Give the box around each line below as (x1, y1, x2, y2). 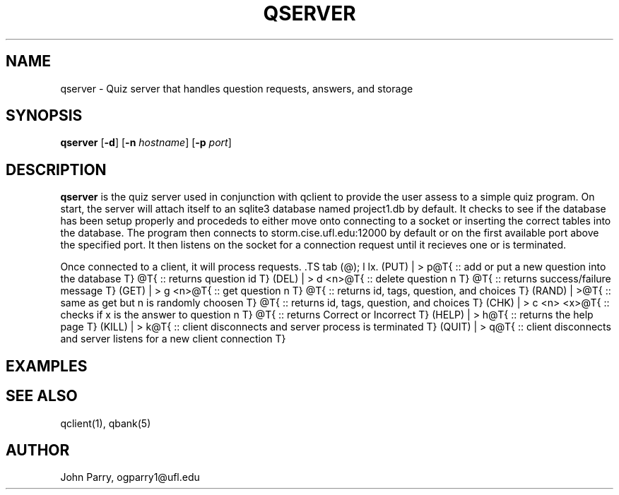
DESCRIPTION (6, 160, 107, 179)
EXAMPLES (6, 357, 88, 375)
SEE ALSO (6, 387, 78, 405)
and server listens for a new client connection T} (60, 333, 286, 345)
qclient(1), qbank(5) (60, 417, 151, 429)
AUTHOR (6, 441, 70, 459)
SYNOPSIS (6, 107, 83, 125)
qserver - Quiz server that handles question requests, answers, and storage (60, 82, 413, 95)
